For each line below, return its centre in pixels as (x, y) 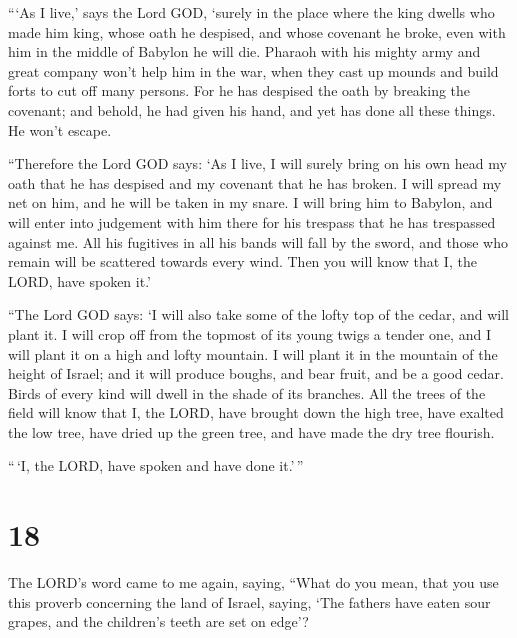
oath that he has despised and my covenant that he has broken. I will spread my (255, 182)
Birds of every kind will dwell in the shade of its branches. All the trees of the (247, 392)
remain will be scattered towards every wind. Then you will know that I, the (242, 261)
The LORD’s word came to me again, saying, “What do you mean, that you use (253, 582)
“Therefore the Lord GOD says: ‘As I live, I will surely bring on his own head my (257, 163)
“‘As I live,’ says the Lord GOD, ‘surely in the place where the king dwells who (251, 12)
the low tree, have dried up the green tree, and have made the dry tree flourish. (251, 431)
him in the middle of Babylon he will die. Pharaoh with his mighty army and (244, 51)
